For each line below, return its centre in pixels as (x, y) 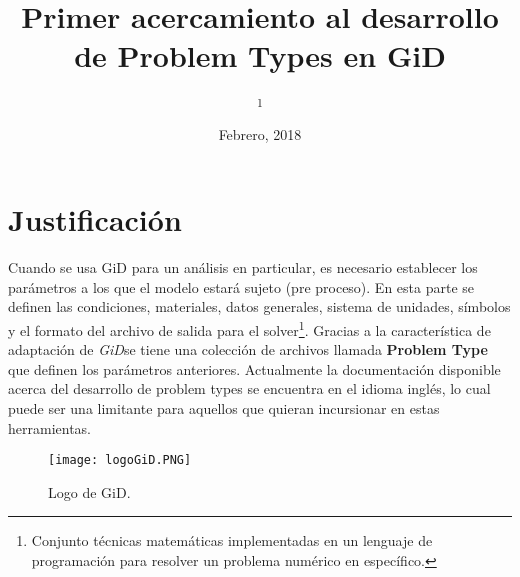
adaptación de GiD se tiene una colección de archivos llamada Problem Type (248, 349)
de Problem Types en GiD (260, 55)
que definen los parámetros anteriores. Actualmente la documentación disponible (254, 368)
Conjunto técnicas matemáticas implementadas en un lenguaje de (232, 540)
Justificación (95, 219)
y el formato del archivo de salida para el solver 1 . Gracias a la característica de (249, 328)
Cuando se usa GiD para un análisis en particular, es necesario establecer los (243, 267)
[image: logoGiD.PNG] (120, 460)
